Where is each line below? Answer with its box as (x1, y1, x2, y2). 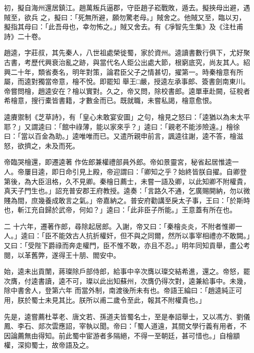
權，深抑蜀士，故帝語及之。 (4, 340, 93, 350)
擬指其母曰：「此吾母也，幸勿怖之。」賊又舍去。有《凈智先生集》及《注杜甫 (4, 21, 243, 32)
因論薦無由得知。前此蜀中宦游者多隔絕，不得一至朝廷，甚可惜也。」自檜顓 (4, 330, 240, 340)
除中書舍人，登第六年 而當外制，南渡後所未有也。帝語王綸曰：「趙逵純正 (4, 285, 235, 295)
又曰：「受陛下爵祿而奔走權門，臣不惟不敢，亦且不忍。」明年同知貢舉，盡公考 (4, 240, 250, 250)
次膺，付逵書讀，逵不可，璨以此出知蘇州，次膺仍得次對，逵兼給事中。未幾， (4, 275, 250, 286)
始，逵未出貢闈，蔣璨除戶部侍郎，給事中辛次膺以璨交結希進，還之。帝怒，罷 (4, 266, 250, 276)
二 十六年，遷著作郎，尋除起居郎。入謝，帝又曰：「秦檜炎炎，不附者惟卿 (4, 221, 235, 231)
